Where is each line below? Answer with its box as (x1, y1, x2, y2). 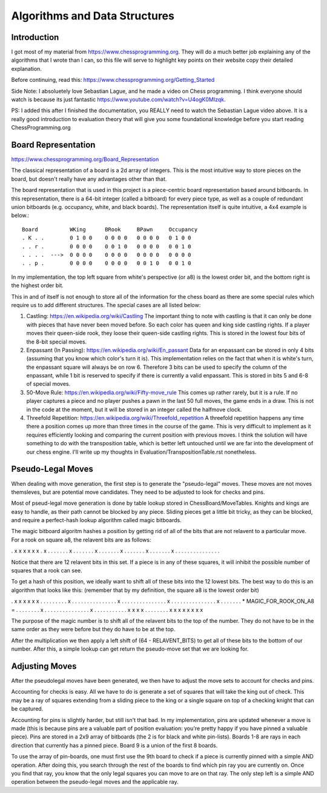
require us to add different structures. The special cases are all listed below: (11, 301, 201, 308)
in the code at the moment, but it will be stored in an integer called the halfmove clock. (26, 406, 242, 413)
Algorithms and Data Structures (11, 9, 175, 22)
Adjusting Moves (11, 661, 77, 671)
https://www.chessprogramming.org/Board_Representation (11, 156, 159, 163)
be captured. (11, 705, 44, 712)
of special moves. (26, 380, 71, 388)
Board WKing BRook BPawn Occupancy (22, 226, 198, 233)
